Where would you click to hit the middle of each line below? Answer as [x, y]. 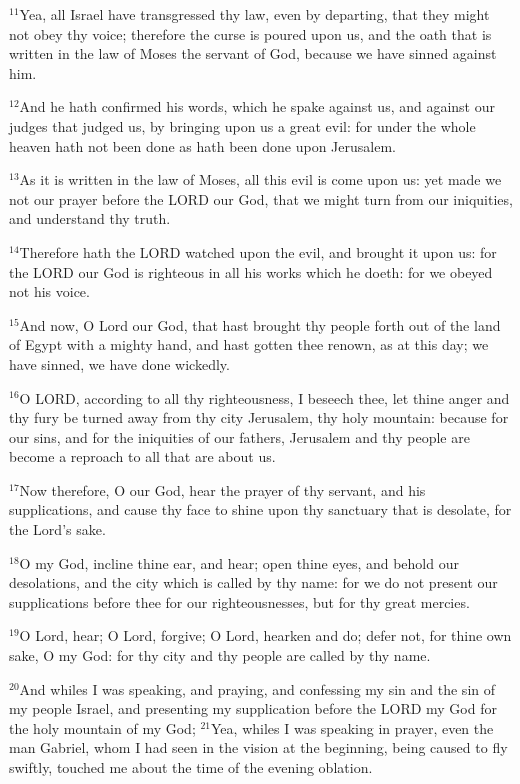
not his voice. [49, 291]
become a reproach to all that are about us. [142, 456]
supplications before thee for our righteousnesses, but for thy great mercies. [239, 601]
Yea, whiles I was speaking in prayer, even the [352, 727]
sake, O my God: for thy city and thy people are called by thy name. [220, 655]
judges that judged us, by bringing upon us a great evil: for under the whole [242, 125]
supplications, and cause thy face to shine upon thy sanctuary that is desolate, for [260, 509]
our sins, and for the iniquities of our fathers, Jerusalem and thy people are [239, 436]
